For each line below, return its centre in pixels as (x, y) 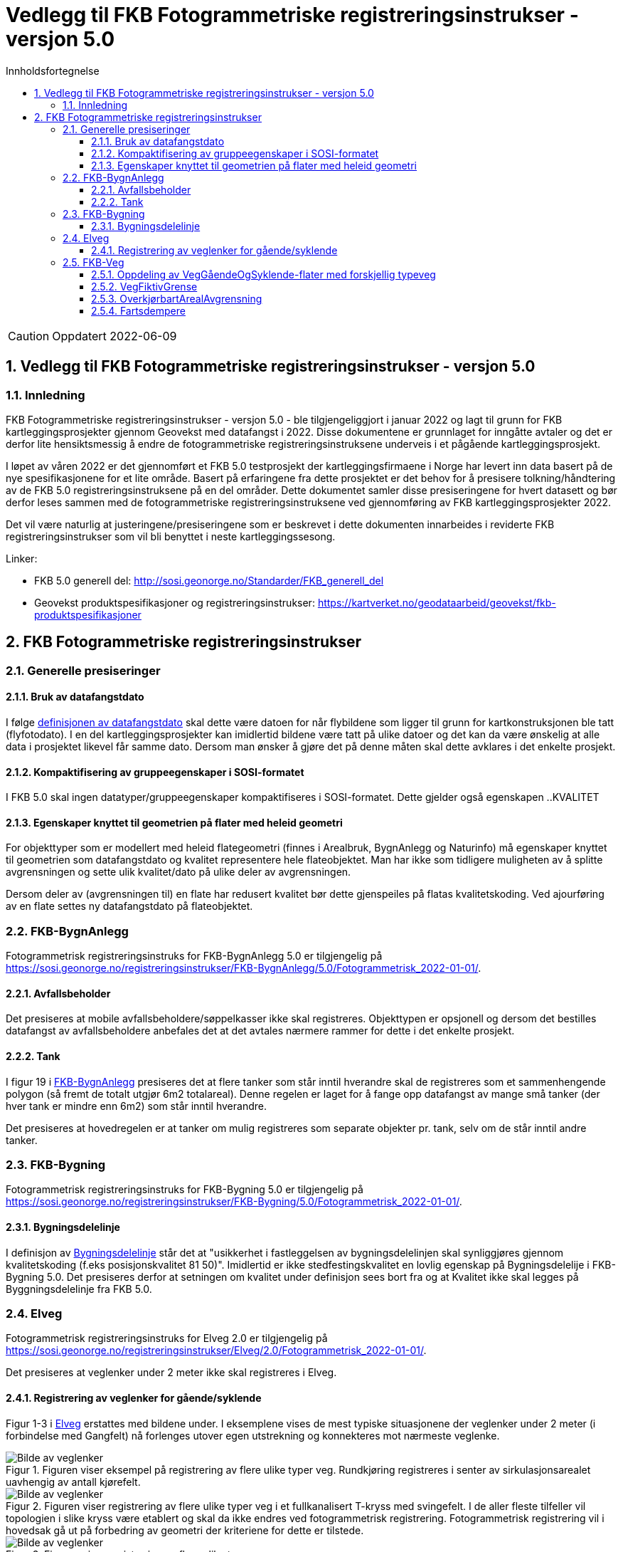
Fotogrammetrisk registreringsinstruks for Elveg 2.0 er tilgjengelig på (167, 1338)
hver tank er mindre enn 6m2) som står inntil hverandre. (136, 1106)
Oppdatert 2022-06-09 (115, 336)
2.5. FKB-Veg (94, 262)
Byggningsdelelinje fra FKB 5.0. (79, 1289)
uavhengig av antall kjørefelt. (73, 1482)
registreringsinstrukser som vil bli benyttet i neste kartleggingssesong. (171, 536)
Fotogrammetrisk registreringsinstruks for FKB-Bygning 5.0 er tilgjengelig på (185, 1190)
